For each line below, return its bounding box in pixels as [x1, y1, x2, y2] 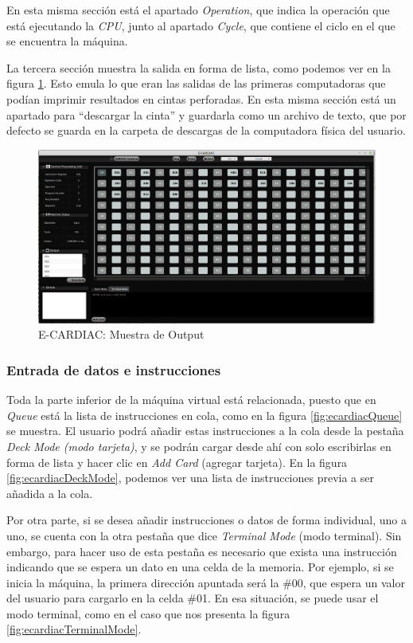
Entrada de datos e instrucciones [6, 359, 221, 379]
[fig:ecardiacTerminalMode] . [6, 621, 142, 637]
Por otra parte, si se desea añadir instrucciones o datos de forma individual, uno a [6, 512, 407, 528]
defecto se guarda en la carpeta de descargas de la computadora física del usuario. [6, 122, 406, 139]
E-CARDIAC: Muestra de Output [38, 326, 205, 343]
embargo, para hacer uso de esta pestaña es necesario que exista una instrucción [6, 543, 397, 559]
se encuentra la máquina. [6, 33, 128, 49]
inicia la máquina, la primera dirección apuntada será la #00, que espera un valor [6, 574, 405, 590]
